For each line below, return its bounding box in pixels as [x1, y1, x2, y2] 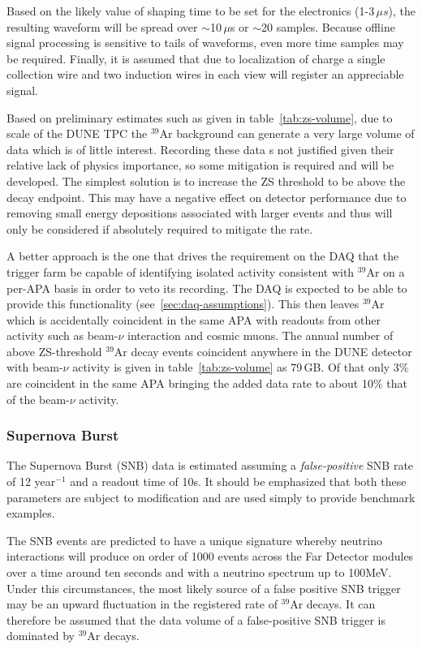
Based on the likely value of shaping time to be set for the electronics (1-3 [6, 2, 375, 19]
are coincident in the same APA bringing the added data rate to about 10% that [6, 375, 407, 392]
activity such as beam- [6, 327, 118, 344]
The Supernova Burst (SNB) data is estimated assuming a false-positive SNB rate [6, 457, 414, 474]
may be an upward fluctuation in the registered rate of [6, 595, 278, 612]
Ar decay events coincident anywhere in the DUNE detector [114, 342, 412, 359]
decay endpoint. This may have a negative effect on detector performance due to [6, 188, 407, 205]
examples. [6, 505, 55, 522]
